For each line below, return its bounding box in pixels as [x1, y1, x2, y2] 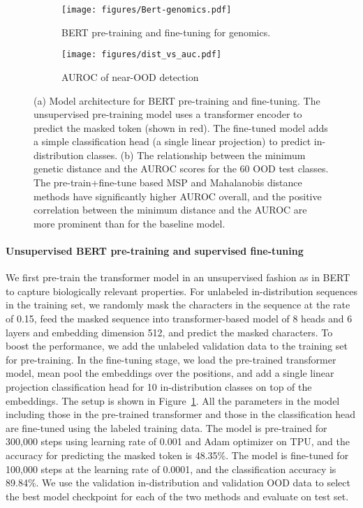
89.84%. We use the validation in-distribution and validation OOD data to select [6, 475, 351, 490]
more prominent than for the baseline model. [34, 216, 225, 230]
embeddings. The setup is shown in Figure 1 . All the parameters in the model [6, 393, 340, 408]
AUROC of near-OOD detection [61, 69, 199, 84]
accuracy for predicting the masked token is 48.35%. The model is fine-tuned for [6, 447, 349, 462]
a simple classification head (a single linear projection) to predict [34, 134, 311, 149]
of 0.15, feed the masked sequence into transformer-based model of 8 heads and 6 [6, 311, 353, 326]
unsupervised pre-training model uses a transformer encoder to [34, 107, 302, 121]
